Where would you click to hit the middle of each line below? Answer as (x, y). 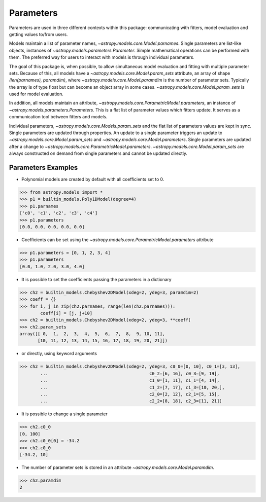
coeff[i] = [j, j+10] (66, 313)
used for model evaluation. (36, 94)
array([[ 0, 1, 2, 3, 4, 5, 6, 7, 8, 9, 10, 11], (92, 334)
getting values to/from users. (39, 34)
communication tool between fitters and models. (58, 117)
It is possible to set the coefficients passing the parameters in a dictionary (97, 279)
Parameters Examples (44, 167)
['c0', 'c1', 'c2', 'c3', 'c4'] (59, 213)
